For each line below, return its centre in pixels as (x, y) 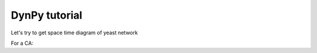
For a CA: (22, 43)
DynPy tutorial (46, 15)
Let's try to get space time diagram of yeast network (74, 33)
